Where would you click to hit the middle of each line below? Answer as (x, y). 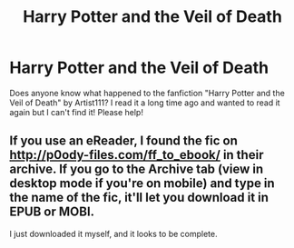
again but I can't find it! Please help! (76, 112)
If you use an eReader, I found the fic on (124, 141)
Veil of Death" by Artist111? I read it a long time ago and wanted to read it (145, 103)
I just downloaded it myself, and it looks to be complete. (113, 233)
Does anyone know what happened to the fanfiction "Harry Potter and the (147, 93)
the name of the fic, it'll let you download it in (139, 198)
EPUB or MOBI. (52, 212)
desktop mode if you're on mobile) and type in (142, 184)
